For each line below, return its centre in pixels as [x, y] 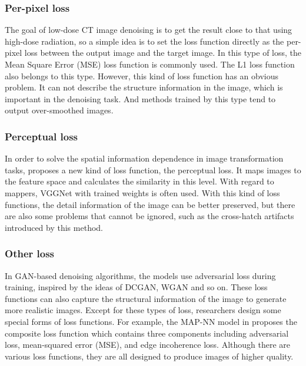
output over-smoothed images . [59, 110]
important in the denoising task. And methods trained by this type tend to [140, 98]
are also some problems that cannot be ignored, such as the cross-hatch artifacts [149, 216]
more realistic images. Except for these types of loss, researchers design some [143, 310]
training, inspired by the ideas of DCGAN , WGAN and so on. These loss [136, 287]
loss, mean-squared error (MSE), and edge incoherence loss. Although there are [148, 345]
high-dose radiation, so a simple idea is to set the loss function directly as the [144, 41]
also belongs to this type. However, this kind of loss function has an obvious [142, 75]
